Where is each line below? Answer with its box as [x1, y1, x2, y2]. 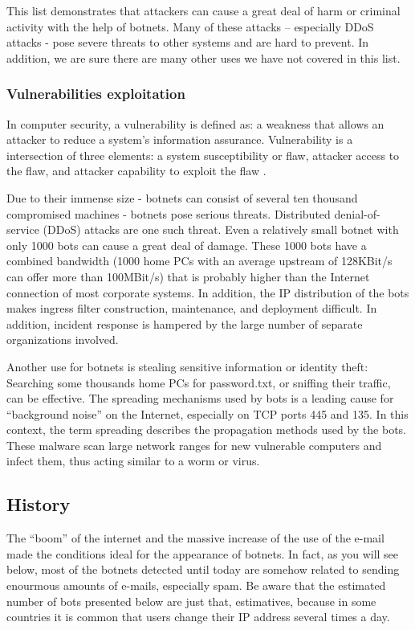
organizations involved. [6, 331, 119, 348]
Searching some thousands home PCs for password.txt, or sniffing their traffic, [6, 374, 391, 391]
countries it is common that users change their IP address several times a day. [6, 608, 390, 625]
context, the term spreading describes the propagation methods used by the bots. [6, 421, 407, 438]
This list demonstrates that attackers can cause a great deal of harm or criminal [6, 2, 401, 18]
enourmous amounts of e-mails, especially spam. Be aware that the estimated [6, 577, 386, 594]
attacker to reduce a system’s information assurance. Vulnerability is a [6, 131, 353, 148]
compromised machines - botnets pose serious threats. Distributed [6, 205, 331, 222]
